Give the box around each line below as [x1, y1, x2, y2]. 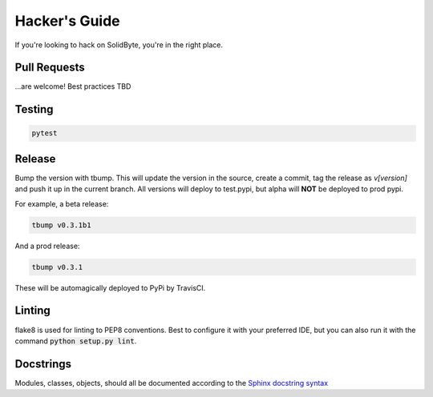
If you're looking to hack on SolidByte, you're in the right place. [14, 40, 224, 50]
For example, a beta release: [14, 198, 109, 208]
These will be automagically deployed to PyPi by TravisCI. [14, 283, 206, 292]
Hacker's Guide [14, 12, 120, 30]
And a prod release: [14, 241, 80, 251]
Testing [14, 102, 54, 116]
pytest [31, 129, 58, 138]
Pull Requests [14, 61, 85, 74]
